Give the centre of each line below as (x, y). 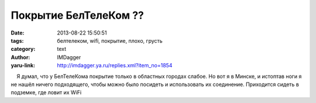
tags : (17, 40)
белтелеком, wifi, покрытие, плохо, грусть (110, 40)
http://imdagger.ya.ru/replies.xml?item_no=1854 (115, 66)
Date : (18, 33)
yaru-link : (23, 66)
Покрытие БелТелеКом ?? (78, 15)
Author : (20, 57)
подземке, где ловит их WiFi (46, 92)
